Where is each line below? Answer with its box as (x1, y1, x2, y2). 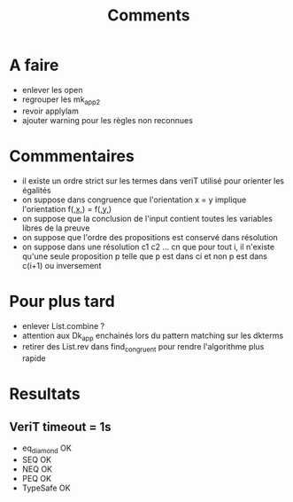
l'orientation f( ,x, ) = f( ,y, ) (21, 203, 112, 214)
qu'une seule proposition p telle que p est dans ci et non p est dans (21, 250, 268, 262)
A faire (9, 55, 59, 75)
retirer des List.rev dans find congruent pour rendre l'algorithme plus (21, 341, 265, 355)
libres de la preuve (21, 223, 90, 233)
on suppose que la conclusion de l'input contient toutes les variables (21, 213, 273, 224)
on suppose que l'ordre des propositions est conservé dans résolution (21, 231, 279, 242)
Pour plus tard (9, 291, 115, 311)
